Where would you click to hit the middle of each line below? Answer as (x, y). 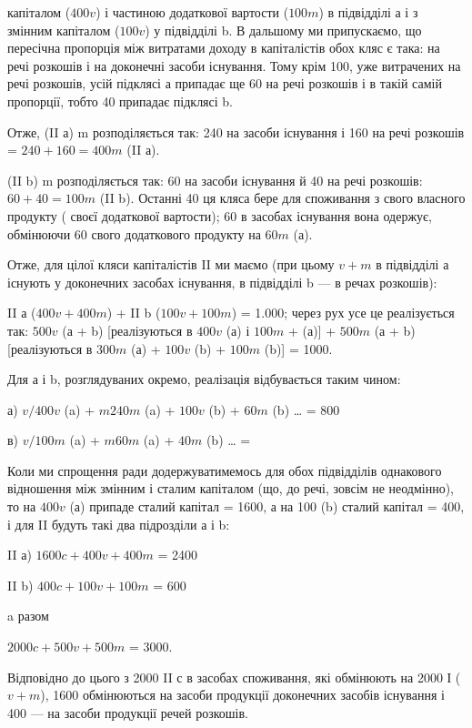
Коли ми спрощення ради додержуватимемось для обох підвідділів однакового (225, 470)
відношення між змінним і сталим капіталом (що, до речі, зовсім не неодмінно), (231, 488)
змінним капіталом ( (64, 30)
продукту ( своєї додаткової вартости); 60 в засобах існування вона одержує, (220, 215)
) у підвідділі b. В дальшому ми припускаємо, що (283, 30)
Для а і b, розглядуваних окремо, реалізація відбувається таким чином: (204, 379)
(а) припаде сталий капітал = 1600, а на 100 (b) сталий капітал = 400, (267, 506)
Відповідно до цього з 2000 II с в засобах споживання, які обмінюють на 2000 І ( (234, 677)
